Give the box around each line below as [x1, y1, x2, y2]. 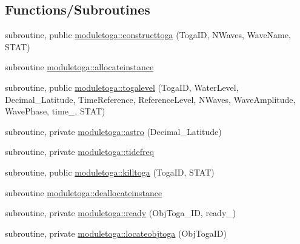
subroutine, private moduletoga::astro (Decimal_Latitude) [5, 125, 222, 137]
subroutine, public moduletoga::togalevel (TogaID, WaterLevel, [5, 81, 239, 93]
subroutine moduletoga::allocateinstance [5, 61, 154, 73]
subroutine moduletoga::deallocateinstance [5, 186, 162, 199]
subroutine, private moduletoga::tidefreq [5, 145, 155, 158]
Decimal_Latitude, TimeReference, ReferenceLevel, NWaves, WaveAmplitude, [5, 93, 296, 105]
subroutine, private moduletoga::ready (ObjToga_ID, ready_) [5, 206, 236, 219]
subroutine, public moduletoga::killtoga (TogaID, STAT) [5, 165, 215, 178]
